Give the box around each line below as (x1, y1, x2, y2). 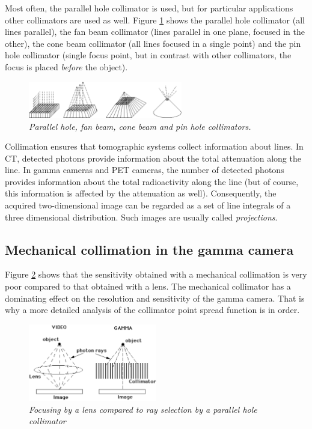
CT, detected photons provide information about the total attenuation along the (5, 151, 301, 164)
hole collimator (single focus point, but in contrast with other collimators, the (5, 49, 292, 61)
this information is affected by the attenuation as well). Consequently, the (5, 187, 277, 199)
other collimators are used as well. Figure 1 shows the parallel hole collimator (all (5, 13, 305, 26)
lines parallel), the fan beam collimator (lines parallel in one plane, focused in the (5, 25, 305, 38)
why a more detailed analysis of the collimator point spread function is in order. (5, 303, 300, 316)
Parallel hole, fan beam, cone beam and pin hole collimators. (29, 120, 251, 132)
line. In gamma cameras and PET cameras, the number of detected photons (5, 163, 284, 176)
